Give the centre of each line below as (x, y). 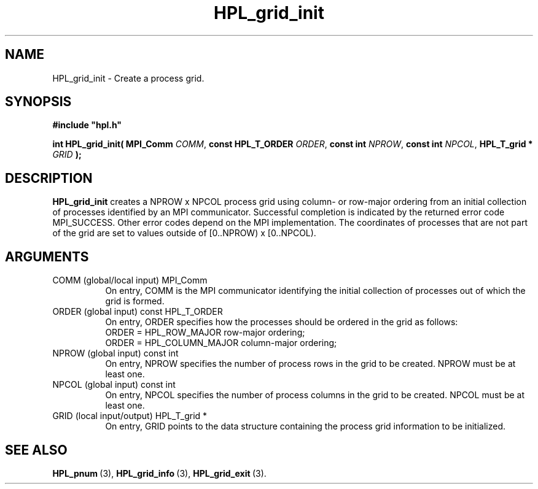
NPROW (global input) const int (115, 353)
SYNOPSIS (38, 102)
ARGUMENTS (47, 256)
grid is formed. (135, 301)
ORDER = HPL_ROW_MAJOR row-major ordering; (205, 333)
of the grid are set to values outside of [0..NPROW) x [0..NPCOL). (184, 233)
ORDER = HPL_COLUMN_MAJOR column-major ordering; (221, 343)
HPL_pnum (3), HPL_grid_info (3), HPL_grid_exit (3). (159, 473)
